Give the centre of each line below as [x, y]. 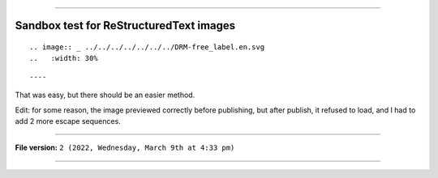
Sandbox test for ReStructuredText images [125, 25]
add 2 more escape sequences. [68, 121]
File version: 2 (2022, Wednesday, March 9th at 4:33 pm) [125, 148]
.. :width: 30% [64, 58]
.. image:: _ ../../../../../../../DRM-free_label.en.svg [147, 47]
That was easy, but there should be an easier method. [105, 95]
